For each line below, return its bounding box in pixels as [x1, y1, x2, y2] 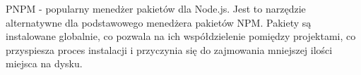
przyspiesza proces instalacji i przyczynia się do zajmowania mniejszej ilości [6, 42, 333, 57]
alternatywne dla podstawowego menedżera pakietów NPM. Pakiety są [6, 15, 312, 29]
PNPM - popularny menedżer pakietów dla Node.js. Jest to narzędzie [6, 1, 306, 15]
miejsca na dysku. [6, 56, 83, 71]
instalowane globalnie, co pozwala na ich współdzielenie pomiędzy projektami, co [6, 29, 356, 43]
